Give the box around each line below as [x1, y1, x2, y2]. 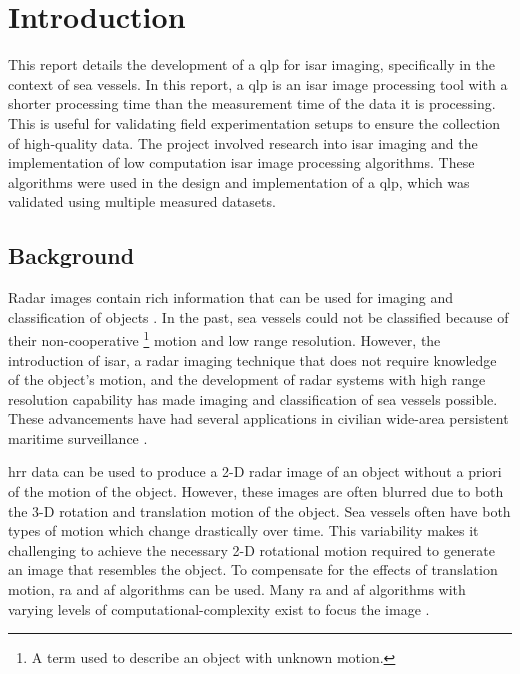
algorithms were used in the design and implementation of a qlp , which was [8, 171, 470, 192]
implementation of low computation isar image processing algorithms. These [8, 152, 475, 173]
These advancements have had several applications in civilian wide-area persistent [8, 408, 509, 429]
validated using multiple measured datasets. [8, 191, 276, 212]
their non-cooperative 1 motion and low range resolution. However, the [8, 327, 441, 350]
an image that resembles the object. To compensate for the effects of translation [8, 559, 498, 580]
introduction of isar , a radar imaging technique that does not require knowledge [8, 349, 497, 370]
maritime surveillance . [8, 427, 148, 448]
